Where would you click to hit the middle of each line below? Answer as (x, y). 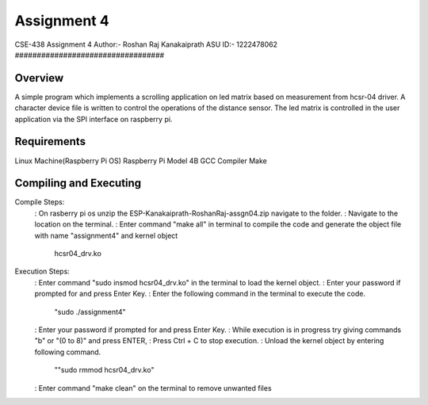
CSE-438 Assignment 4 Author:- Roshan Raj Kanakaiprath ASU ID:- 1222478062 (146, 44)
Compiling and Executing (78, 183)
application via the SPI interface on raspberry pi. (94, 119)
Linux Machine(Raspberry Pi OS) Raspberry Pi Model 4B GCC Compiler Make (141, 160)
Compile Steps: (40, 202)
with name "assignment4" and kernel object (106, 235)
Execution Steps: (42, 271)
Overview (39, 78)
